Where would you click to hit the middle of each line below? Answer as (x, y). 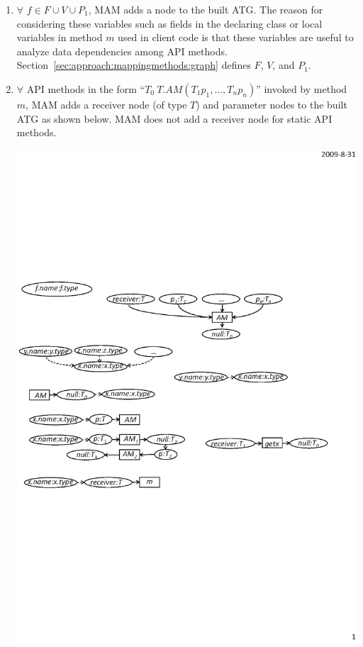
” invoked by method (302, 88)
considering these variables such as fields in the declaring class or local (169, 23)
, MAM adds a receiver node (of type (106, 104)
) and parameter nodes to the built (272, 104)
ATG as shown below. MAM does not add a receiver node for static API (174, 118)
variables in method (60, 37)
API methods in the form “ (86, 88)
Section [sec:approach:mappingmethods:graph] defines (134, 65)
